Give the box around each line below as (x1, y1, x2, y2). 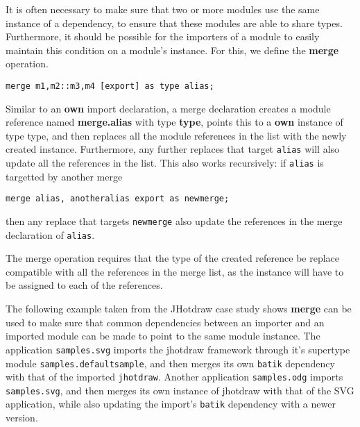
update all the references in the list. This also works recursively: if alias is (6, 156, 324, 170)
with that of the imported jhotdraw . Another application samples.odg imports (6, 369, 343, 384)
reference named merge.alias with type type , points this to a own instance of (6, 115, 343, 129)
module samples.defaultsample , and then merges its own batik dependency (6, 355, 335, 370)
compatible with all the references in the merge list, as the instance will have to (6, 264, 344, 278)
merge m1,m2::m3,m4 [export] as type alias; (6, 81, 214, 91)
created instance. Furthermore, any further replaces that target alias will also (6, 142, 340, 156)
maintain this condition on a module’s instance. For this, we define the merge (6, 42, 339, 57)
